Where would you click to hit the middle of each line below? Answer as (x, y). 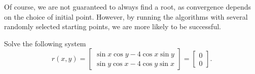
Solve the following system (45, 43)
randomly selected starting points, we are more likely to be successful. (113, 26)
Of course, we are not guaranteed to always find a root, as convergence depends (128, 7)
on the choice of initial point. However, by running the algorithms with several (126, 16)
